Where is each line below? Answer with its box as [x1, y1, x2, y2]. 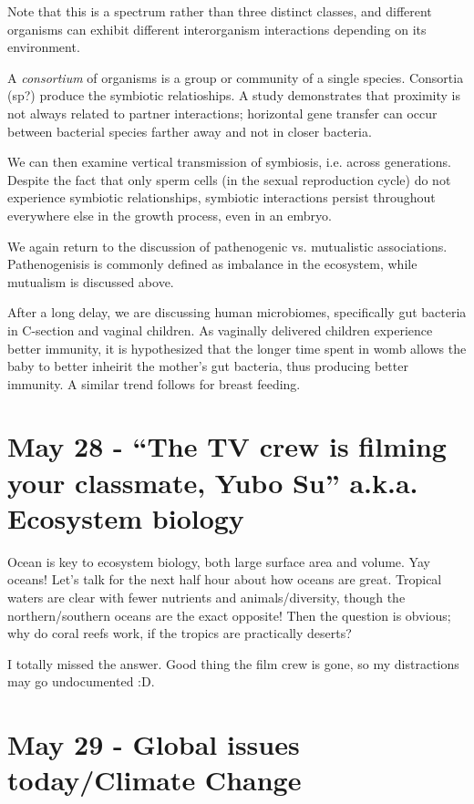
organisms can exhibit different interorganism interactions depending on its [7, 19, 427, 38]
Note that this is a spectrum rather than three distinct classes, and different [7, 2, 432, 20]
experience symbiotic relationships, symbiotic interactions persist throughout [7, 188, 436, 207]
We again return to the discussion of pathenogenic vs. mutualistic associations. [7, 236, 448, 255]
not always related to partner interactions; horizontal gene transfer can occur [7, 103, 438, 122]
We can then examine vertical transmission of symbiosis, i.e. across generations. [7, 152, 451, 171]
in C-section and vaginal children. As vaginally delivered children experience [7, 320, 433, 339]
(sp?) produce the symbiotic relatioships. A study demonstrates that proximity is [7, 86, 460, 105]
